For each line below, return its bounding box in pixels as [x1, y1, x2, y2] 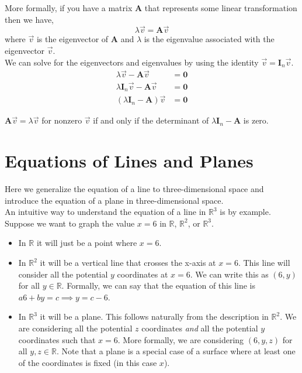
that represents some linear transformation [144, 2, 297, 13]
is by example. [220, 206, 271, 218]
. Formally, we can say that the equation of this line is [61, 279, 256, 292]
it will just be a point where [36, 237, 137, 249]
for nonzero [41, 114, 82, 126]
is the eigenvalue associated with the [144, 33, 275, 45]
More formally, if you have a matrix [5, 2, 133, 13]
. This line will [238, 256, 290, 269]
